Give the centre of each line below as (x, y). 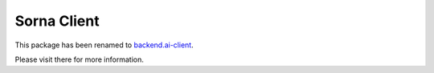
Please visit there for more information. (79, 59)
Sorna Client (57, 21)
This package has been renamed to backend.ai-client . (104, 45)
